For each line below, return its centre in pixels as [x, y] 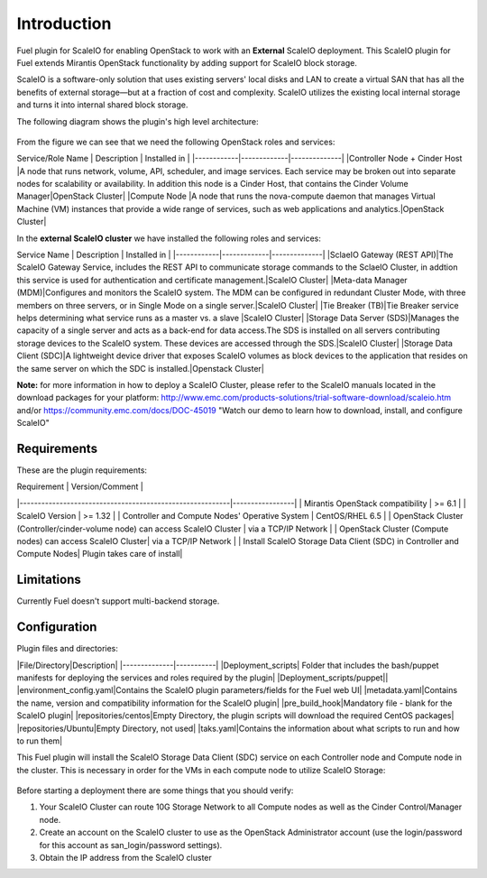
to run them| [40, 741]
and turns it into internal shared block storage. [102, 105]
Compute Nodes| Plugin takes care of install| [100, 554]
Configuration [57, 627]
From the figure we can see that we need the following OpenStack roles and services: [176, 142]
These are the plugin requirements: [82, 470]
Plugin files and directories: [68, 649]
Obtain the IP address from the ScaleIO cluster [125, 858]
